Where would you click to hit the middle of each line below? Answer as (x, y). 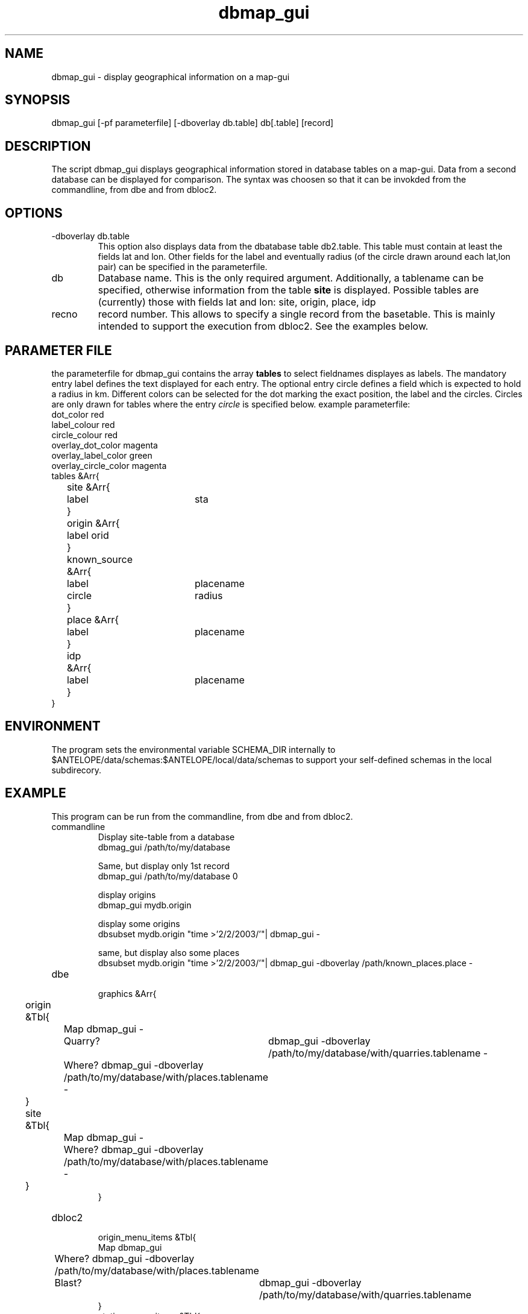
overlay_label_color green (102, 455)
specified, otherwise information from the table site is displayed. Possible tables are (288, 290)
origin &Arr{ (93, 523)
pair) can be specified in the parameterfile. (183, 267)
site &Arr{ (88, 487)
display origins (127, 894)
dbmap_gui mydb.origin (145, 905)
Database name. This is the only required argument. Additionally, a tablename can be (291, 278)
